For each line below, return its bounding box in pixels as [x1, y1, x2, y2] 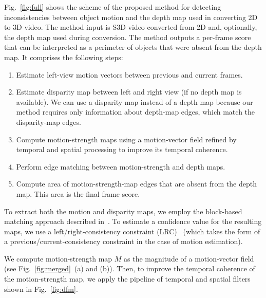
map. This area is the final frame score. [16, 188, 140, 199]
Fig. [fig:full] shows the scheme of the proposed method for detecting [4, 2, 221, 12]
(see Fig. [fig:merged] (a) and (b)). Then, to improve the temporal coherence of [4, 263, 255, 274]
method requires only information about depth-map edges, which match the [16, 106, 255, 117]
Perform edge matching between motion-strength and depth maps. [16, 161, 225, 172]
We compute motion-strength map [4, 253, 112, 264]
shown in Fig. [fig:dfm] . [4, 283, 78, 294]
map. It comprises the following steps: [4, 51, 123, 62]
